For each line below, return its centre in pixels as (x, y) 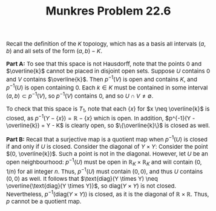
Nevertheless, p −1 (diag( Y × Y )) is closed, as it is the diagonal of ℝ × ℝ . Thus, (108, 194)
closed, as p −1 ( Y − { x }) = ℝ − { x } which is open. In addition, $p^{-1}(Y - (101, 118)
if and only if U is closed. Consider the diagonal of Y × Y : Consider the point (107, 147)
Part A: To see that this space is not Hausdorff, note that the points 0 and (104, 64)
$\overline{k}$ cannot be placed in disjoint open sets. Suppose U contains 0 (108, 71)
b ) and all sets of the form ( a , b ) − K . (54, 51)
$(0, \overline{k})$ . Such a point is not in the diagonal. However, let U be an (107, 154)
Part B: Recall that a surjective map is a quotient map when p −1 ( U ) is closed (107, 139)
